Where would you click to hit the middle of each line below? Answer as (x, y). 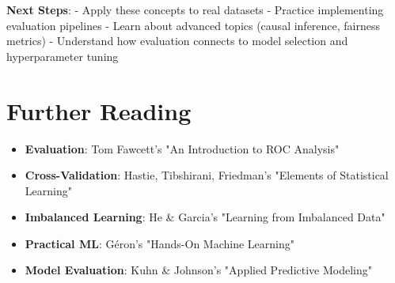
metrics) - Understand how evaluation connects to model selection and (177, 41)
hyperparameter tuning (63, 56)
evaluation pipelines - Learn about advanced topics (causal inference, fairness (194, 25)
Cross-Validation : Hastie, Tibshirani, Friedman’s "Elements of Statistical (207, 175)
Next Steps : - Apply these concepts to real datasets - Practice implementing (195, 9)
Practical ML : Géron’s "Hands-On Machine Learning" (160, 243)
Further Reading (99, 110)
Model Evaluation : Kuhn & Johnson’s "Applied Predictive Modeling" (198, 270)
